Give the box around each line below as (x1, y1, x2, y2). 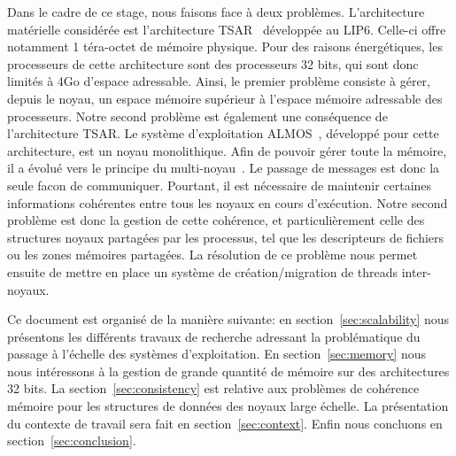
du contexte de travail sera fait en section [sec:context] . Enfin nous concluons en (7, 413, 443, 432)
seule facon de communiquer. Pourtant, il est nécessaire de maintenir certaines (7, 175, 432, 194)
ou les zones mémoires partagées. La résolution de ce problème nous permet (7, 245, 418, 264)
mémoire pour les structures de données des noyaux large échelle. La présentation (7, 397, 449, 415)
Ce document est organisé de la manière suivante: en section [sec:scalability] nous (7, 310, 450, 328)
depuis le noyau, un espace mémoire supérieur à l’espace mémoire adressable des (7, 89, 443, 107)
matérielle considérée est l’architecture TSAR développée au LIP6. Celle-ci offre (7, 19, 446, 38)
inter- (401, 262, 431, 281)
